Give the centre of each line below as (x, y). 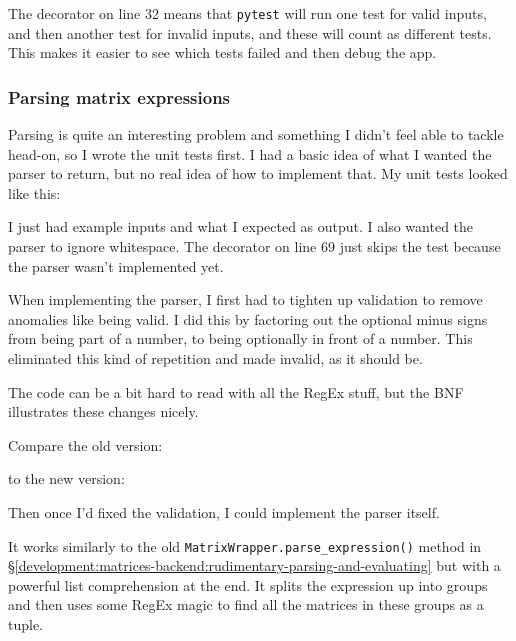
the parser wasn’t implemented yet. (116, 265)
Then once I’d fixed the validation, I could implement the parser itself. (224, 511)
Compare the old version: (85, 444)
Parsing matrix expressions (119, 96)
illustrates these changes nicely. (103, 411)
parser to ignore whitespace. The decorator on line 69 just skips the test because (254, 246)
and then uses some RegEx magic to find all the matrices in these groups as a (246, 604)
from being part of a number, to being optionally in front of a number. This (240, 338)
